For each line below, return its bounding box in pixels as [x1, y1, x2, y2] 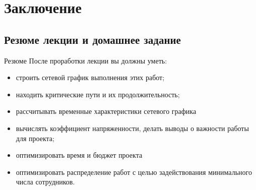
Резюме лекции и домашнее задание [4, 31, 181, 47]
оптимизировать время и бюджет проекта [16, 150, 143, 160]
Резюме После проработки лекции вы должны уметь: [4, 55, 167, 66]
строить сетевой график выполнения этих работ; [16, 72, 165, 83]
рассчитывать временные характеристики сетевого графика [16, 106, 197, 116]
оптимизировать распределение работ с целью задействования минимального [16, 166, 252, 177]
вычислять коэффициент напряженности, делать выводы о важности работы [16, 122, 249, 133]
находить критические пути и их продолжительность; [16, 89, 180, 99]
